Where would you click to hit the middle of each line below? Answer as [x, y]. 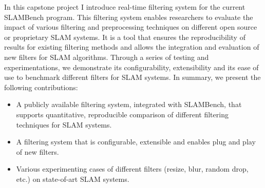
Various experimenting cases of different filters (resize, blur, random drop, [132, 169]
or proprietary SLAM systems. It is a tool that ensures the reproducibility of [125, 37]
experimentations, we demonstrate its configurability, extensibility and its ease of [131, 67]
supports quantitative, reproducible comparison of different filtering [122, 114]
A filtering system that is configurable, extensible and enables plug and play [136, 142]
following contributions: [41, 87]
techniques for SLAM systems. [64, 124]
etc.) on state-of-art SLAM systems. [73, 179]
